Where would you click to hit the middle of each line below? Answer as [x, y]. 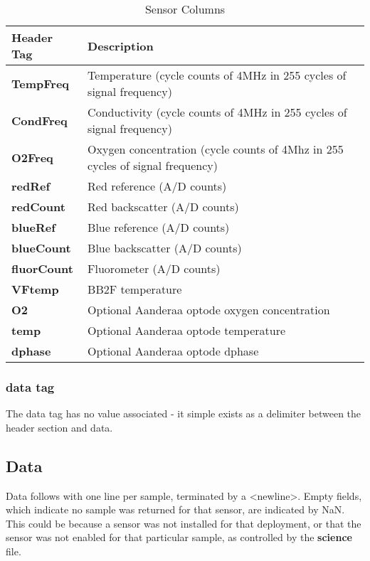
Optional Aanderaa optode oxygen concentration [209, 310]
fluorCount [42, 268]
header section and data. [59, 427]
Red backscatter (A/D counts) [163, 207]
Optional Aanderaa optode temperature [187, 330]
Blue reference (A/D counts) [159, 227]
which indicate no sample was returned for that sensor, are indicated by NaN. [175, 509]
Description [121, 46]
